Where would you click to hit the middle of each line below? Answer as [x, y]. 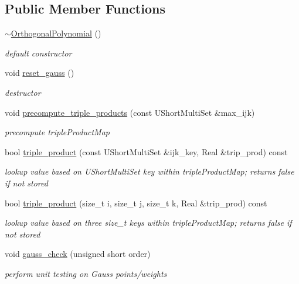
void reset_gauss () [40, 73]
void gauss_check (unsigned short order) [78, 254]
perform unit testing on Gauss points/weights [86, 273]
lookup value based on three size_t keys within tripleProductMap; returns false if [148, 223]
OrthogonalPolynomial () [56, 33]
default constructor [38, 53]
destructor [23, 92]
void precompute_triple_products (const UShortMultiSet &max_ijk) [130, 112]
